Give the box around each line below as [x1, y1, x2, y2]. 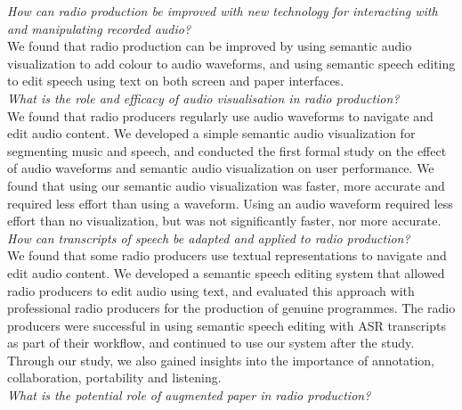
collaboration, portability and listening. [7, 368, 222, 387]
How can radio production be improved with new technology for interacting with [7, 2, 438, 20]
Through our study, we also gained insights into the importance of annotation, [7, 350, 434, 369]
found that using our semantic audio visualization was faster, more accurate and [7, 176, 445, 194]
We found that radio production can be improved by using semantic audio [7, 37, 412, 55]
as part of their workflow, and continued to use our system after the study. [7, 333, 415, 352]
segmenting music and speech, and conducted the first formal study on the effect [7, 141, 447, 160]
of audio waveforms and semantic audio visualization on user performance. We [7, 159, 434, 177]
